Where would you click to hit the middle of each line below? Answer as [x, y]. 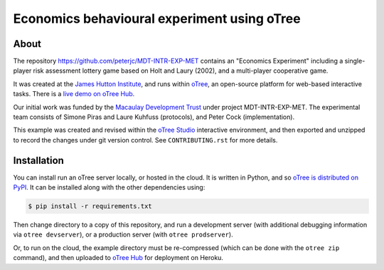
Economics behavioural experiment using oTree [157, 19]
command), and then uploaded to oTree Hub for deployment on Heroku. [118, 258]
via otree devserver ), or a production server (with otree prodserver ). [123, 234]
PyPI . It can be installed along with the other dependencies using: [109, 187]
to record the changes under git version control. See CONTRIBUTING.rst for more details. [145, 140]
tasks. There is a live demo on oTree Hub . [74, 94]
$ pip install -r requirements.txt [90, 206]
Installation [38, 160]
